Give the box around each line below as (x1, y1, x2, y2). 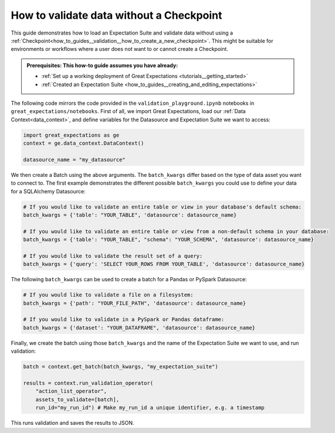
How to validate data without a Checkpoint (11, 9, 222, 22)
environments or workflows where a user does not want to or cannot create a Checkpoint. (11, 46, 229, 53)
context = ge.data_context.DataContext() (23, 140, 144, 146)
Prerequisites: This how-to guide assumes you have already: (26, 62, 178, 69)
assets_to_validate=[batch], (35, 396, 120, 403)
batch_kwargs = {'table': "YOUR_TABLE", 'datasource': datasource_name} (23, 212, 237, 218)
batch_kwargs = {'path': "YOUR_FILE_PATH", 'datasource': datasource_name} (23, 299, 246, 306)
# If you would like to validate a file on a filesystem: (23, 292, 194, 298)
